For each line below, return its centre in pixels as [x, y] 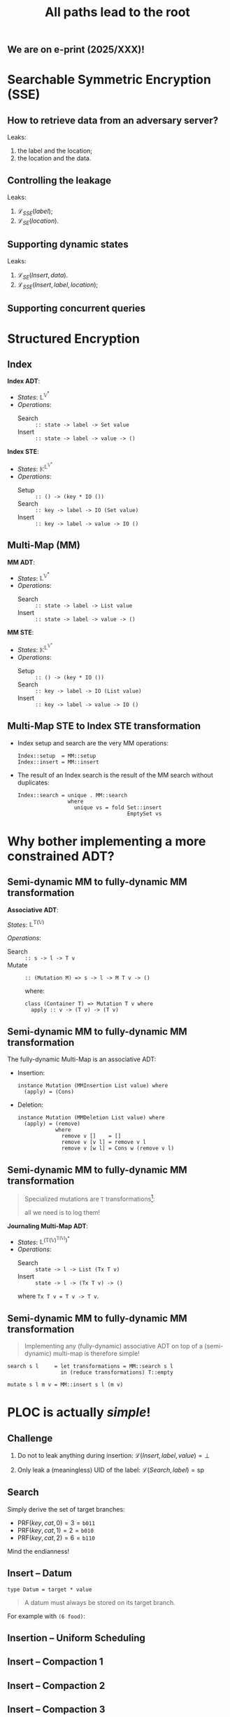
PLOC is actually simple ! [79, 1413]
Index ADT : [24, 381]
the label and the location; [55, 151]
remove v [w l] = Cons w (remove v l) [118, 1149]
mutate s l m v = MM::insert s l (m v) [65, 1384]
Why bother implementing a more [107, 841]
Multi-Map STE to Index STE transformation [104, 726]
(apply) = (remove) [52, 1124]
